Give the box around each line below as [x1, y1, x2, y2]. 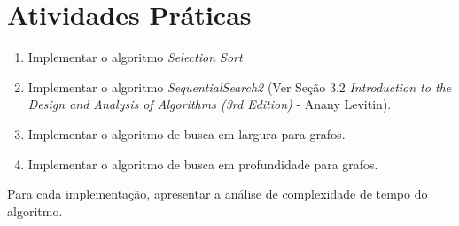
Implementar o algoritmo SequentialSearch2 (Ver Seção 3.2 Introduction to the [27, 77, 452, 96]
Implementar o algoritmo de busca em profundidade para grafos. [27, 154, 378, 173]
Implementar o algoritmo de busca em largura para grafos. [27, 124, 346, 143]
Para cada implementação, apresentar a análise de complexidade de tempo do [7, 184, 428, 203]
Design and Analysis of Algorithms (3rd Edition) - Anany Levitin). [27, 95, 392, 113]
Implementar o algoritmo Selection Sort [27, 48, 243, 66]
